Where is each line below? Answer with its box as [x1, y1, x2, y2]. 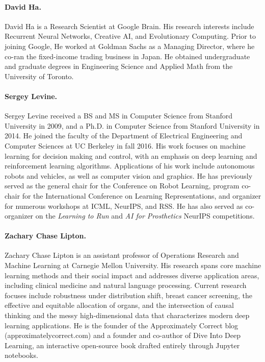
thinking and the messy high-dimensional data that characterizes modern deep [5, 310, 250, 321]
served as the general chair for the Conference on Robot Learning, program [5, 180, 240, 191]
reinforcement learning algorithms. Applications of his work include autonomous [5, 160, 255, 171]
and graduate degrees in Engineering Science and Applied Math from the [5, 61, 233, 71]
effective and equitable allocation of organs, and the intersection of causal [5, 300, 234, 310]
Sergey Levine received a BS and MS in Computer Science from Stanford [5, 110, 233, 121]
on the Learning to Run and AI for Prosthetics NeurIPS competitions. [35, 210, 255, 221]
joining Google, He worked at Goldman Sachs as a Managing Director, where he [5, 40, 255, 51]
